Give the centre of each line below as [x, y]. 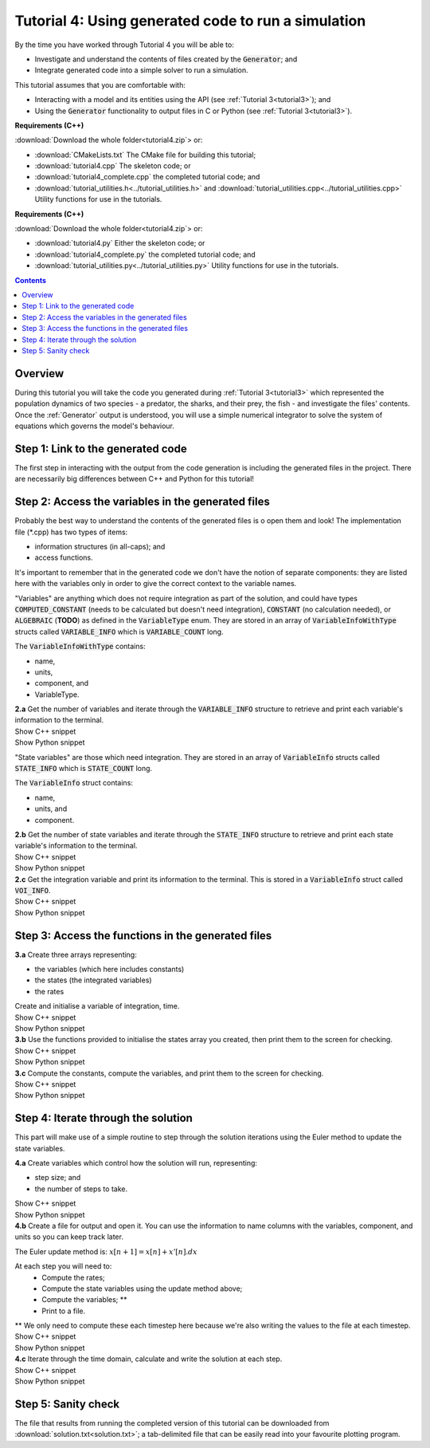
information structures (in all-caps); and [100, 546]
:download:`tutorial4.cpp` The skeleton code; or [113, 166]
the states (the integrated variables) [93, 980]
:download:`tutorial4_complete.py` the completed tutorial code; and [145, 254]
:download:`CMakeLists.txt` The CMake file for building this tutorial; [145, 155]
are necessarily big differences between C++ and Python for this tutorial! [135, 479]
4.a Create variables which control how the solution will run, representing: [136, 1163]
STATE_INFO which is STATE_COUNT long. [84, 769]
